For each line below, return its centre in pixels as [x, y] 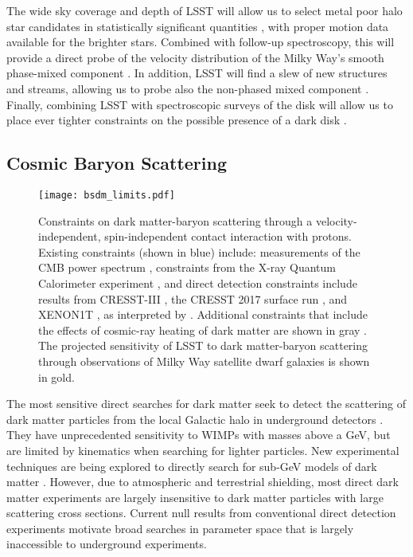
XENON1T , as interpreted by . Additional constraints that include [203, 314]
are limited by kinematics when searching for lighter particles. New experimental [203, 450]
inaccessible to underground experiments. [107, 544]
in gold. [56, 377]
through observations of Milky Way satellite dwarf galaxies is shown [204, 361]
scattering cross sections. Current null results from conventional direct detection [201, 513]
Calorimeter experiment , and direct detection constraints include [198, 282]
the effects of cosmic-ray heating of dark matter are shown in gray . [203, 329]
